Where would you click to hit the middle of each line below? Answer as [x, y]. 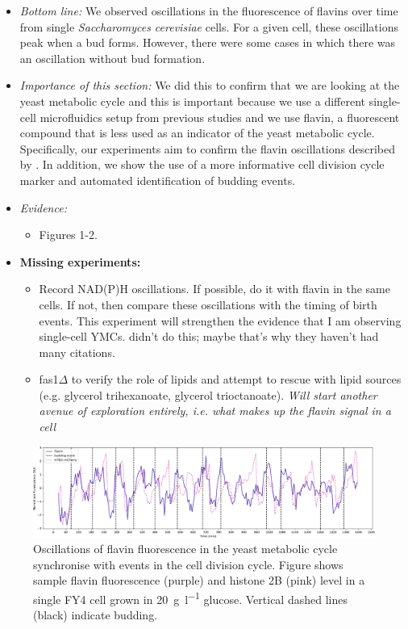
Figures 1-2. [68, 235]
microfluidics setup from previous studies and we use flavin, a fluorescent [220, 117]
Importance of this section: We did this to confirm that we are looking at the [210, 85]
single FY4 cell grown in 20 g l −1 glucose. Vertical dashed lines [190, 598]
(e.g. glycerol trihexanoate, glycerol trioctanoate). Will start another [208, 394]
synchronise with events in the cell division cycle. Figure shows [188, 564]
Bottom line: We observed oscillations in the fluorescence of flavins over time [209, 10]
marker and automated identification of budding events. [158, 180]
